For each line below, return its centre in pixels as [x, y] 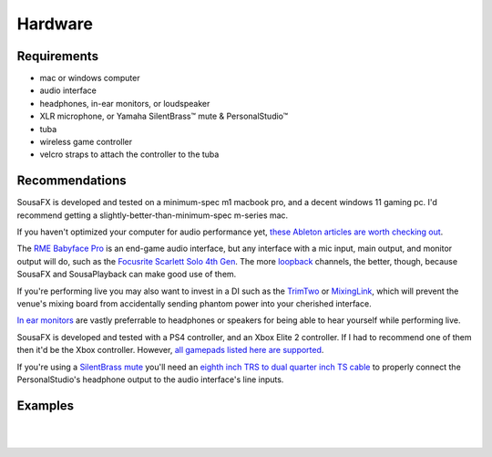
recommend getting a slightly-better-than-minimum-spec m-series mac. [153, 215]
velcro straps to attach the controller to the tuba [129, 154]
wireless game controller [86, 142]
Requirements [58, 56]
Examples [46, 405]
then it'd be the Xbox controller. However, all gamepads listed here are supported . [170, 350]
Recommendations [72, 181]
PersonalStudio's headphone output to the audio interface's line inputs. [150, 379]
